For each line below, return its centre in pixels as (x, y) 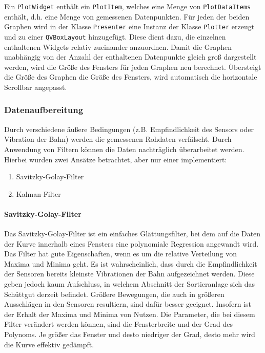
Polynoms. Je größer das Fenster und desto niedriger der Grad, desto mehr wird (130, 334)
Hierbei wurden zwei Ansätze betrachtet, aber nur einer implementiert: (116, 159)
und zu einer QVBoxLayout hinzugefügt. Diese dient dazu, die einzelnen (115, 36)
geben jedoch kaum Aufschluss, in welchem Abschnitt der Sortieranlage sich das (130, 284)
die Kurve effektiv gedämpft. (49, 344)
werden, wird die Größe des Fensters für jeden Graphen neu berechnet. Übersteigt (133, 67)
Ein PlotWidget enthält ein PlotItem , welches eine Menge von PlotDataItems (128, 6)
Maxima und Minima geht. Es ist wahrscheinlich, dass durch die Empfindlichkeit (131, 263)
